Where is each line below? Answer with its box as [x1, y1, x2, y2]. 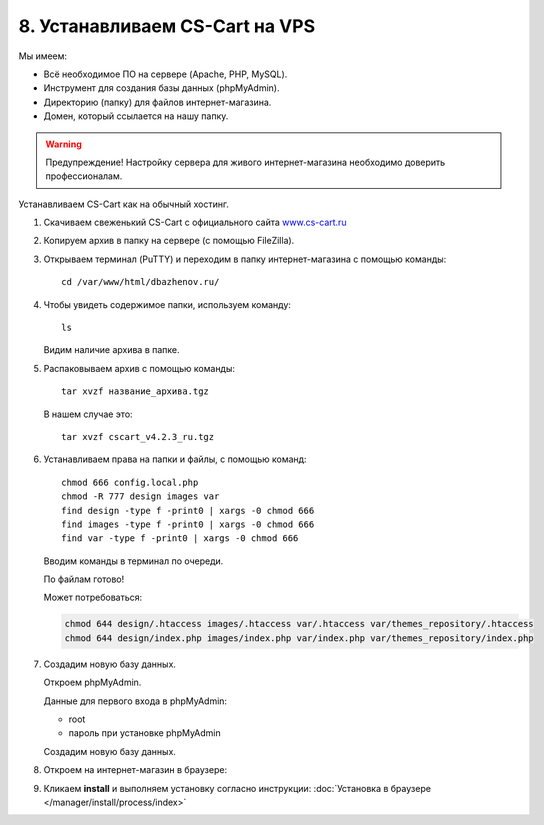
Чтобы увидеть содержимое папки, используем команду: [43, 298, 292, 310]
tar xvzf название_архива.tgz [61, 386, 210, 397]
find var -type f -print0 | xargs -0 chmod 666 [61, 533, 299, 544]
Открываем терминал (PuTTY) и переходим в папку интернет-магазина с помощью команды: [43, 253, 447, 265]
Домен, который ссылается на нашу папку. [43, 110, 229, 122]
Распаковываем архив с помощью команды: [43, 362, 235, 374]
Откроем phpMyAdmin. [43, 676, 142, 689]
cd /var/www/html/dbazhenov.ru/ [61, 276, 220, 288]
